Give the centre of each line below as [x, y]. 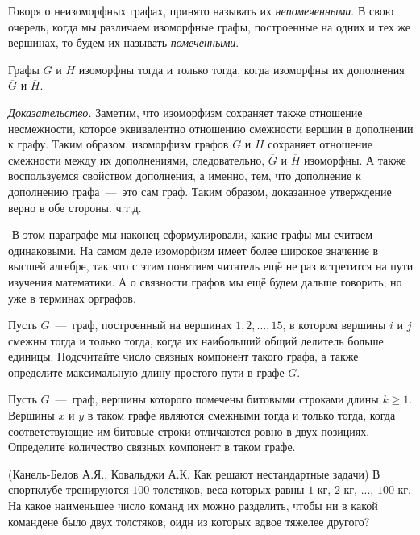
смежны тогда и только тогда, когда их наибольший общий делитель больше [196, 340]
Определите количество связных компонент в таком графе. [152, 447]
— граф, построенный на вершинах [143, 325]
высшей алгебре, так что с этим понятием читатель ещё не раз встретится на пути [211, 266]
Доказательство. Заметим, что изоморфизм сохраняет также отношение [185, 112]
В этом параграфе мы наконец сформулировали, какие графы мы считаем [192, 234]
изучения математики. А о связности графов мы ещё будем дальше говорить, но [205, 281]
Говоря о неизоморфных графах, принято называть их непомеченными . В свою [201, 10]
